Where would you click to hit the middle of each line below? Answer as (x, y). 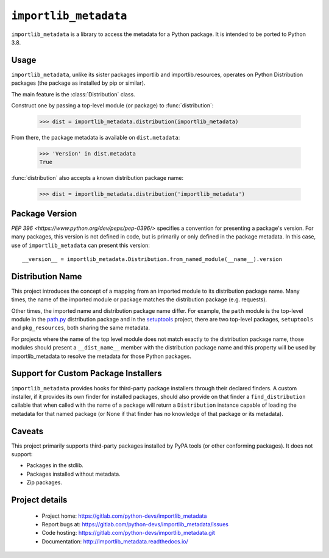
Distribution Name (47, 277)
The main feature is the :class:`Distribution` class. (73, 94)
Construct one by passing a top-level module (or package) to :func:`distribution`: (112, 106)
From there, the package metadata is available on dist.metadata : (96, 137)
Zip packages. (44, 482)
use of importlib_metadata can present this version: (81, 245)
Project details (39, 500)
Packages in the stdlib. (55, 465)
